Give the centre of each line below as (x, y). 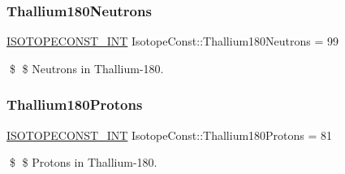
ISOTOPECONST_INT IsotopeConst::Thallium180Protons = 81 (170, 135)
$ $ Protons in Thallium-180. (83, 162)
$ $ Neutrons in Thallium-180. (86, 68)
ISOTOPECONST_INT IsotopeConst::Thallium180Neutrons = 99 (173, 41)
